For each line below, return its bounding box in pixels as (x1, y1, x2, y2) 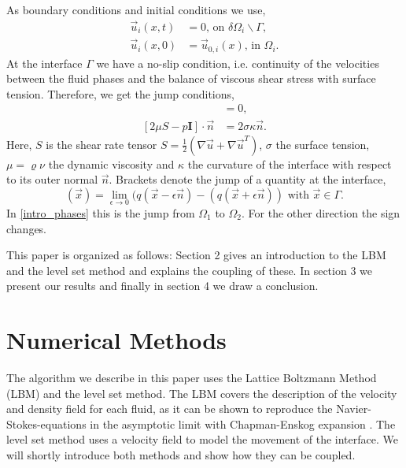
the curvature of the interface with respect (187, 155, 392, 172)
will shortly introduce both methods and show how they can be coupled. (6, 447, 356, 463)
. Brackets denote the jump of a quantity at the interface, (109, 171, 386, 188)
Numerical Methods (6, 324, 227, 356)
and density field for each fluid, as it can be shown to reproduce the (6, 400, 333, 417)
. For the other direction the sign (242, 205, 400, 221)
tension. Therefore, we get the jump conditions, (6, 85, 234, 102)
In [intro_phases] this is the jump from (6, 205, 195, 221)
